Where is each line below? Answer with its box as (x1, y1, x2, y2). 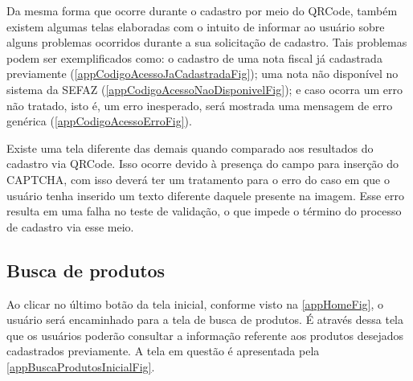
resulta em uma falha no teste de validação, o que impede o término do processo (6, 203, 402, 219)
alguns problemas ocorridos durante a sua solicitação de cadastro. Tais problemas (6, 34, 407, 51)
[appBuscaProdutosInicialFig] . (6, 358, 155, 375)
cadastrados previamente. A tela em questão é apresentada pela (6, 342, 320, 359)
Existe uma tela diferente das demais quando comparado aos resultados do (6, 139, 374, 156)
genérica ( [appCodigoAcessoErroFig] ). (6, 113, 192, 129)
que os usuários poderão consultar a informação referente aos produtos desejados (6, 326, 404, 343)
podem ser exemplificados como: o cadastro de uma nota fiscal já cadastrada (6, 49, 382, 66)
